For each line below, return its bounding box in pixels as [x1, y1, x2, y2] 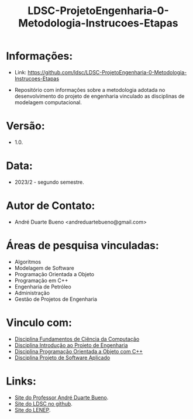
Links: [6, 375, 37, 387]
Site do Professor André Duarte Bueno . [14, 394, 109, 401]
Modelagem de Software [14, 265, 74, 272]
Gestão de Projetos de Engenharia [14, 296, 98, 303]
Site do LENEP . [14, 406, 51, 413]
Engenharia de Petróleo [14, 283, 71, 290]
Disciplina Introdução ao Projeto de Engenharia [14, 341, 128, 349]
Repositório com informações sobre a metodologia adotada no [14, 86, 166, 93]
